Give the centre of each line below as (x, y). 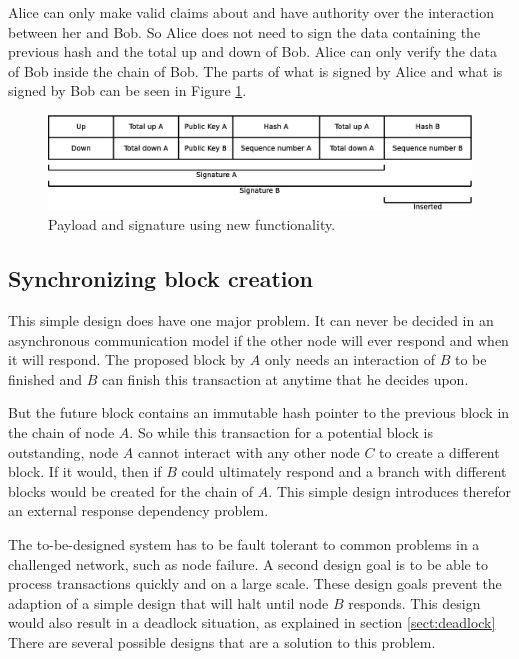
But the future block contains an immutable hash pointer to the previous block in (259, 412)
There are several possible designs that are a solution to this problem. (222, 641)
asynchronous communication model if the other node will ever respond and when (258, 339)
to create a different (439, 451)
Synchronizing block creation (160, 278)
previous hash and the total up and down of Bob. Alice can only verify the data (252, 51)
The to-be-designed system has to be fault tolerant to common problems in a (244, 543)
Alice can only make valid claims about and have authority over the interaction (251, 12)
